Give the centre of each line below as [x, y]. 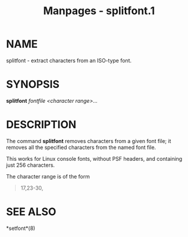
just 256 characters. [30, 165]
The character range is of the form [48, 176]
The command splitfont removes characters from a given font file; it [89, 141]
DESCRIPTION [41, 125]
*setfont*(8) [21, 228]
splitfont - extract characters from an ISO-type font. [69, 60]
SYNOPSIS [33, 85]
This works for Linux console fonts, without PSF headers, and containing [94, 158]
